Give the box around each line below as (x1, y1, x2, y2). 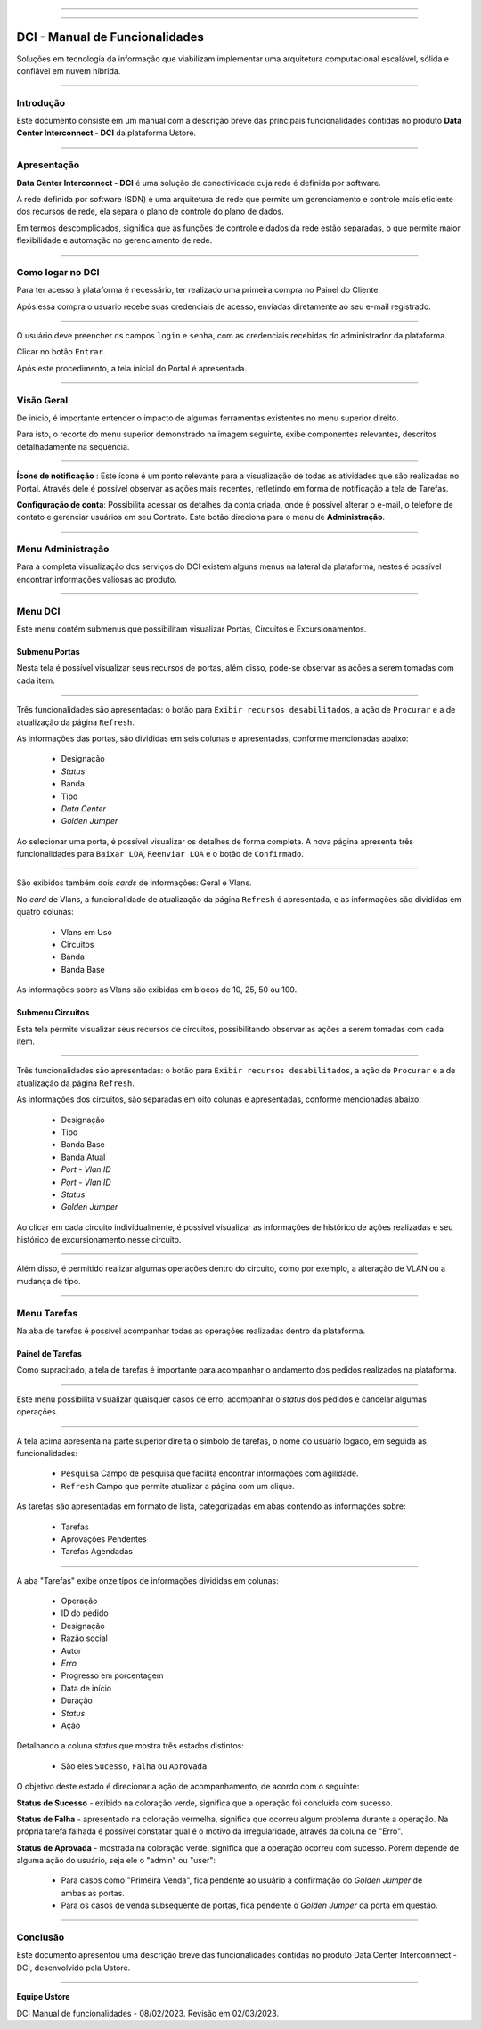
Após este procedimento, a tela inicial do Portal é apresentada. (16, 363, 247, 373)
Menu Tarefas (16, 1307, 78, 1319)
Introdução (16, 96, 66, 109)
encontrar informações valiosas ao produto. (16, 574, 177, 584)
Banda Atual (61, 1152, 106, 1162)
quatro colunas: (16, 907, 75, 917)
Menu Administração (16, 543, 110, 556)
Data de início (61, 1683, 111, 1693)
